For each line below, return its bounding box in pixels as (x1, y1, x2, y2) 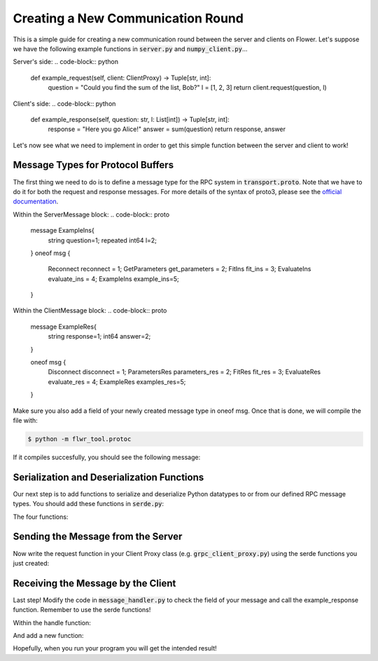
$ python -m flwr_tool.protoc (27, 435, 132, 443)
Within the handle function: (13, 618, 91, 627)
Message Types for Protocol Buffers (13, 159, 174, 171)
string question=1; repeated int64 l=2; (48, 236, 157, 245)
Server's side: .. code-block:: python (13, 57, 119, 66)
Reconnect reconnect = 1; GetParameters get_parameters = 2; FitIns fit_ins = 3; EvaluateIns (48, 265, 311, 273)
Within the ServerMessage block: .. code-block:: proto (13, 210, 170, 219)
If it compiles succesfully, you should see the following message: (13, 453, 201, 461)
